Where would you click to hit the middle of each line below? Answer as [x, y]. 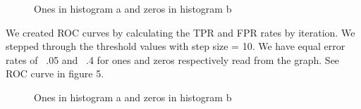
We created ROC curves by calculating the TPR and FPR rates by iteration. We [180, 32]
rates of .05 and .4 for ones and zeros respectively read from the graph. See [173, 59]
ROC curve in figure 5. [55, 73]
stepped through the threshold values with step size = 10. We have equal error [176, 46]
